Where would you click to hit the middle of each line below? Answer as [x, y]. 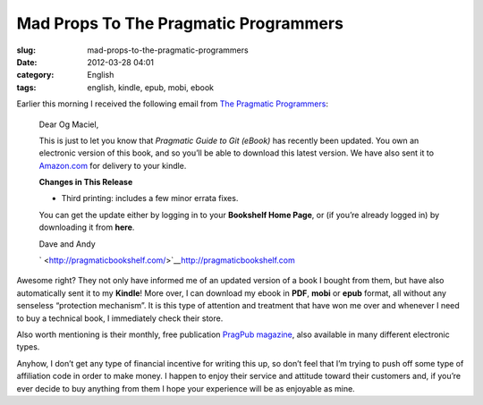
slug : [26, 50]
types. [28, 347]
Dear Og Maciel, [69, 124]
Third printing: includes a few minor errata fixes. [150, 198]
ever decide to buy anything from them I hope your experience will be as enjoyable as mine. [186, 388]
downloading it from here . [87, 227]
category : [35, 75]
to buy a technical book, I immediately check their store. [120, 318]
